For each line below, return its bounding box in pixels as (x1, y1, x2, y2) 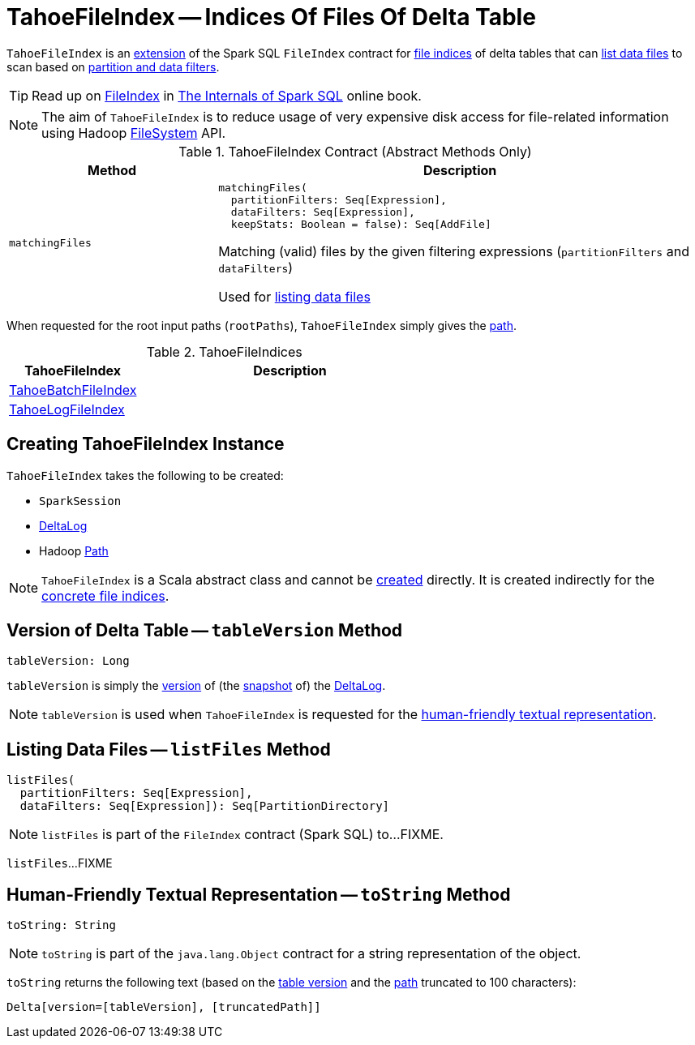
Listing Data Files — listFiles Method (6, 739, 331, 760)
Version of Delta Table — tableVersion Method (6, 620, 403, 641)
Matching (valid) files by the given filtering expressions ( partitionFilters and (218, 242, 689, 259)
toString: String (6, 919, 116, 932)
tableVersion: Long (6, 654, 130, 668)
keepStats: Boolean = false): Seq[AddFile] (230, 217, 491, 230)
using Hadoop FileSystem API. (41, 124, 226, 141)
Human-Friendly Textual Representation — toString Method (6, 884, 511, 905)
